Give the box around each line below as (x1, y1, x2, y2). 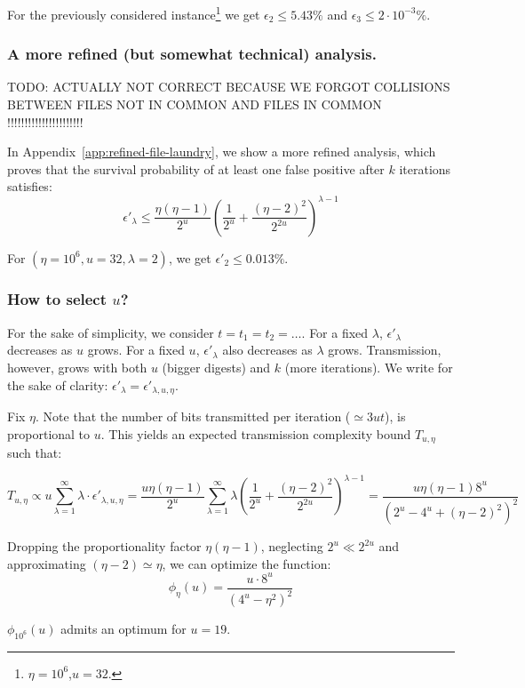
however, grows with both (7, 357, 147, 376)
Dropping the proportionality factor (7, 537, 202, 556)
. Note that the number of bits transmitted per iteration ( (36, 406, 351, 425)
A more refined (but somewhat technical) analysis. (7, 43, 377, 65)
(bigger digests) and (162, 357, 271, 376)
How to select (7, 288, 107, 310)
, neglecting (260, 537, 323, 556)
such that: (7, 444, 62, 462)
